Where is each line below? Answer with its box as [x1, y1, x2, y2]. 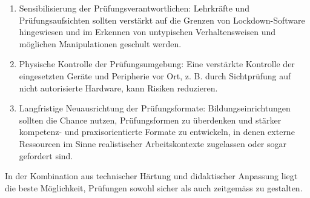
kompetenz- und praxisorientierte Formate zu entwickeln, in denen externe [19, 125, 295, 138]
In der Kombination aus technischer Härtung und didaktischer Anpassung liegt [5, 170, 298, 182]
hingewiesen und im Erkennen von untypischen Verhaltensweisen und [19, 25, 276, 38]
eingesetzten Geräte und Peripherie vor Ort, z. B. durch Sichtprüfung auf [19, 69, 291, 82]
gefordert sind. [19, 149, 73, 162]
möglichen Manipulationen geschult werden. [19, 37, 182, 50]
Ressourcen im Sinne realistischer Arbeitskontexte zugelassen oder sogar [19, 137, 287, 150]
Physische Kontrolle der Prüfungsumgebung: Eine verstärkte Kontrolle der [19, 58, 295, 70]
